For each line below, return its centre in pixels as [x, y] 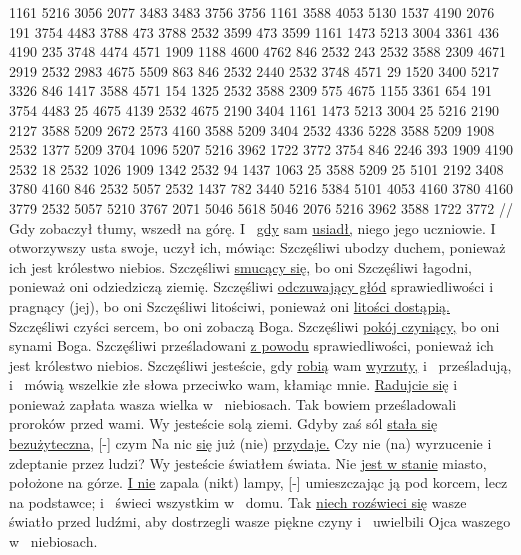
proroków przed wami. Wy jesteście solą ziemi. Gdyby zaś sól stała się [223, 423]
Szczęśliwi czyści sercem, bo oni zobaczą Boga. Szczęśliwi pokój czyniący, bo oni [254, 325]
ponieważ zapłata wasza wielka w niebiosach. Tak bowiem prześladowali [233, 403]
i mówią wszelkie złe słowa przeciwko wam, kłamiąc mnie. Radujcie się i [233, 384]
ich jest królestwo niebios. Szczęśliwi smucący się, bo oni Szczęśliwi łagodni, [240, 266]
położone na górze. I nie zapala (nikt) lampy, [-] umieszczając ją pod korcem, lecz [258, 482]
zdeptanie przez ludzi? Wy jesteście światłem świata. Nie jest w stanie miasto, [248, 462]
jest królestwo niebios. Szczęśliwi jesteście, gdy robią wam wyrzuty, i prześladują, [260, 364]
